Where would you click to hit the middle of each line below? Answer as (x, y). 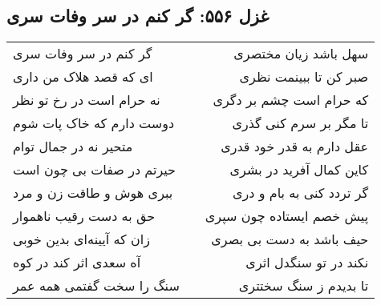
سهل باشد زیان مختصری (301, 54)
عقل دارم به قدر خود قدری (295, 146)
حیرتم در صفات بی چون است (95, 170)
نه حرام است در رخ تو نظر (87, 100)
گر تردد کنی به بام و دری (301, 193)
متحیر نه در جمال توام (73, 146)
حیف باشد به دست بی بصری (290, 239)
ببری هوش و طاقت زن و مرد (93, 193)
